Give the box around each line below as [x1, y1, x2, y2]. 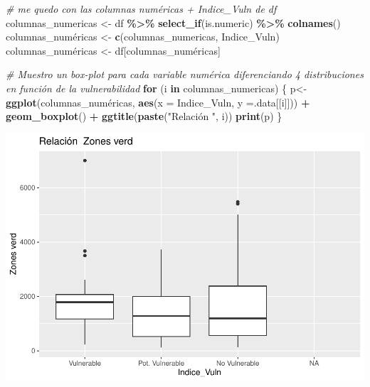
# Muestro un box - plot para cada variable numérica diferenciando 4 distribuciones [6, 67, 364, 82]
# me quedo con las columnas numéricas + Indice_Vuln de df [6, 1, 277, 16]
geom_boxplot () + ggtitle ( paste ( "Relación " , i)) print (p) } [6, 109, 282, 124]
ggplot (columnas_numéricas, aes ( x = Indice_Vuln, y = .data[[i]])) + [6, 94, 310, 109]
